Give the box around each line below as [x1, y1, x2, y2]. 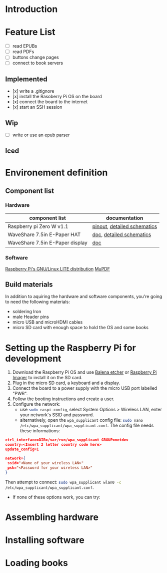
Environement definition [5, 167, 108, 178]
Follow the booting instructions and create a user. [12, 396, 114, 402]
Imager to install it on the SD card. [12, 375, 82, 381]
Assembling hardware [5, 511, 99, 523]
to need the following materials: [5, 299, 70, 305]
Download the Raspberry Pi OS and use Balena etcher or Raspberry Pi [12, 369, 157, 375]
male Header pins [12, 314, 49, 320]
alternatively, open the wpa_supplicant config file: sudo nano [19, 417, 143, 423]
